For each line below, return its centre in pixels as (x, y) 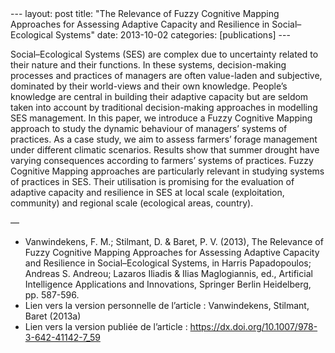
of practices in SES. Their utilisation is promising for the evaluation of (152, 181)
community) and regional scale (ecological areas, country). (132, 203)
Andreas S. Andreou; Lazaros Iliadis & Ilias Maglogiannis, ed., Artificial (168, 273)
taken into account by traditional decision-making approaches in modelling (164, 107)
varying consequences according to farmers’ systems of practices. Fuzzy (162, 160)
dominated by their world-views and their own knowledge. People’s (149, 86)
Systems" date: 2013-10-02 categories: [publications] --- (172, 35)
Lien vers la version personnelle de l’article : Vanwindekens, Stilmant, (167, 305)
